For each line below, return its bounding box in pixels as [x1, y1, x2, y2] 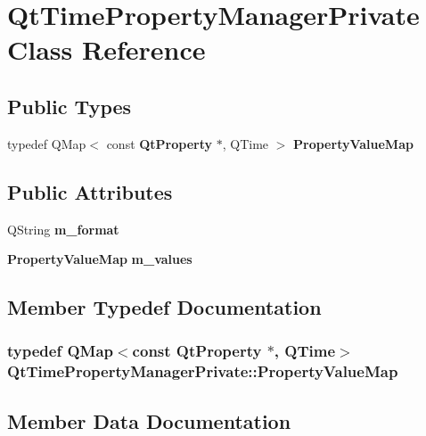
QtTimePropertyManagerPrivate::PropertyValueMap [7, 360, 398, 383]
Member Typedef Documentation [7, 293, 322, 321]
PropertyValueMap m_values [7, 250, 193, 268]
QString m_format [7, 219, 119, 238]
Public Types [7, 92, 132, 119]
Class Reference [7, 31, 206, 68]
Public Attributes [7, 177, 173, 205]
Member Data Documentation [7, 407, 291, 434]
